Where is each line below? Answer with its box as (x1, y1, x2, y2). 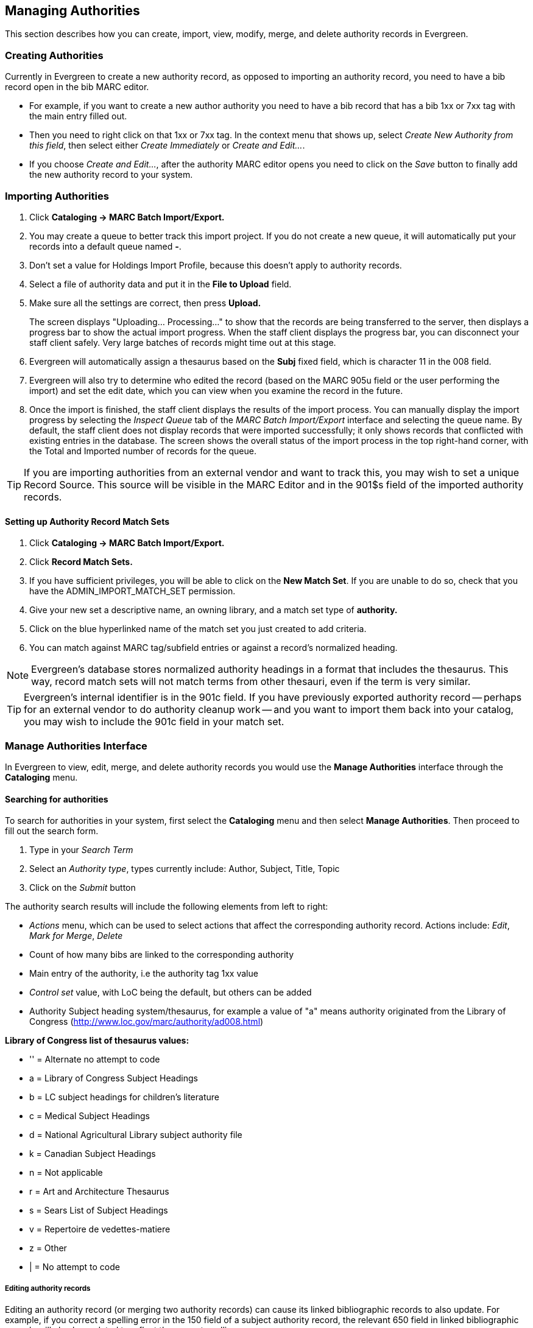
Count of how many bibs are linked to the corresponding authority (29, 949, 294, 960)
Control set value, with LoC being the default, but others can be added (29, 987, 312, 998)
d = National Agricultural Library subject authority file (29, 1130, 242, 1140)
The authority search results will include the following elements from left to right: (5, 901, 328, 912)
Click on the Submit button (29, 882, 136, 893)
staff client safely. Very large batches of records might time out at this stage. (29, 337, 336, 348)
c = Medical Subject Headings (29, 1111, 150, 1122)
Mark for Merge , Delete (29, 930, 123, 941)
